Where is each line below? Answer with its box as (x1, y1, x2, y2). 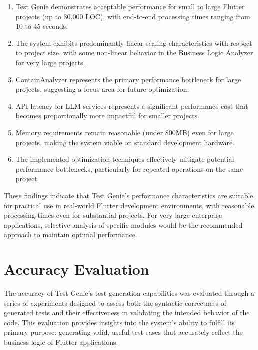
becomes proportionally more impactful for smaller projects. (15, 110, 200, 121)
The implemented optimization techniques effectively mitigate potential (15, 154, 234, 164)
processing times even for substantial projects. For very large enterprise (4, 210, 222, 220)
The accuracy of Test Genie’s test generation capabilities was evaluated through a (4, 288, 255, 298)
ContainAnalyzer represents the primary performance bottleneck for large (15, 74, 241, 84)
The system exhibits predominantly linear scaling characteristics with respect (15, 37, 252, 48)
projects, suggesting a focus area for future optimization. (15, 84, 189, 94)
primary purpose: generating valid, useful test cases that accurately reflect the (4, 327, 243, 337)
